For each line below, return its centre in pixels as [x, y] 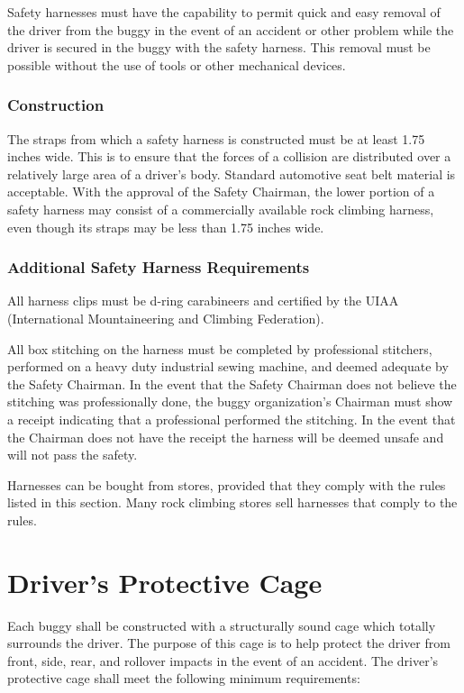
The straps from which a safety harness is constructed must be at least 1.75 [216, 138]
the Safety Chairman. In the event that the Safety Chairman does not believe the [232, 383]
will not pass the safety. [73, 455]
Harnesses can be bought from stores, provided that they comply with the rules [227, 484]
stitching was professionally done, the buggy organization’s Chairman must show [230, 401]
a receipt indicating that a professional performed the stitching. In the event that [232, 419]
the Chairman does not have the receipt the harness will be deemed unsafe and [226, 437]
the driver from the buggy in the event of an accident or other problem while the [231, 29]
